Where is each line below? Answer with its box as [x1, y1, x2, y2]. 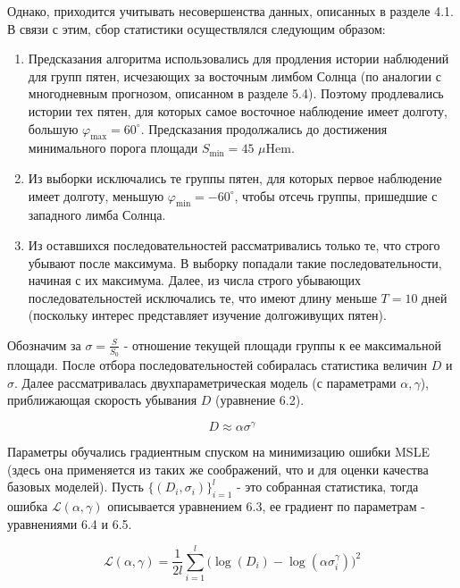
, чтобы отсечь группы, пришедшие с [234, 186, 438, 205]
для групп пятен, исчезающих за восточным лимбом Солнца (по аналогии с [28, 66, 441, 85]
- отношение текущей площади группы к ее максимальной [123, 335, 441, 354]
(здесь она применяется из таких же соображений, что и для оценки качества [7, 459, 429, 478]
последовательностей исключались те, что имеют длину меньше [28, 288, 377, 307]
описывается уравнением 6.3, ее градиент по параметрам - [107, 496, 425, 515]
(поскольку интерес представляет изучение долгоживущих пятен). [28, 306, 387, 324]
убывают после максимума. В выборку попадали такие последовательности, [28, 253, 442, 272]
